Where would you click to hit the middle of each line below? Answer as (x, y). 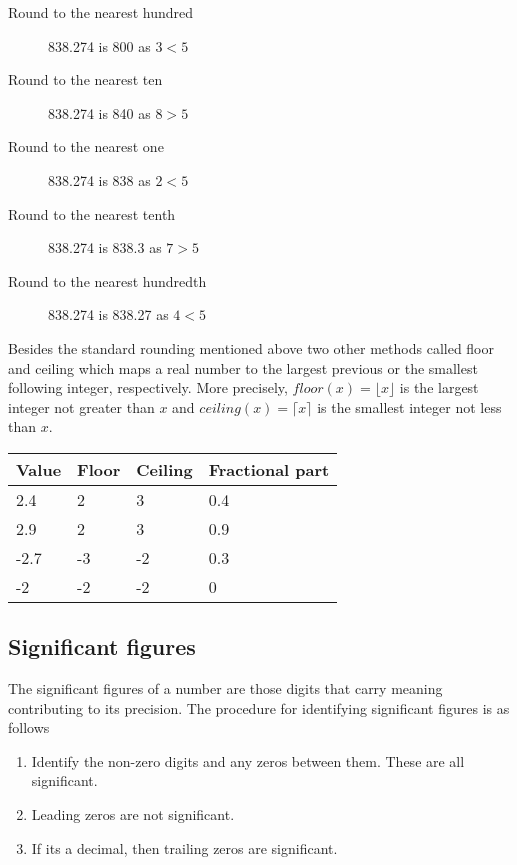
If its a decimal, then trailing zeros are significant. (184, 847)
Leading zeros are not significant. (133, 814)
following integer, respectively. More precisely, (148, 387)
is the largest (439, 387)
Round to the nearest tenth (92, 213)
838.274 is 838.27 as (108, 314)
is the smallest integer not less (409, 406)
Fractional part (269, 469)
